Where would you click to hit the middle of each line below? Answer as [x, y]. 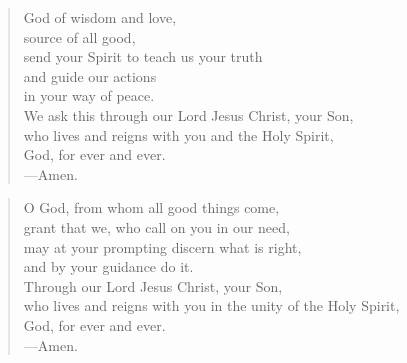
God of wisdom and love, [100, 17]
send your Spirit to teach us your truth [143, 56]
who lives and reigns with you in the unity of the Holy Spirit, [211, 305]
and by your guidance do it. [108, 266]
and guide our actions [90, 75]
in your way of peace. [89, 95]
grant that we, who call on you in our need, [156, 226]
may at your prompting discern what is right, [162, 246]
